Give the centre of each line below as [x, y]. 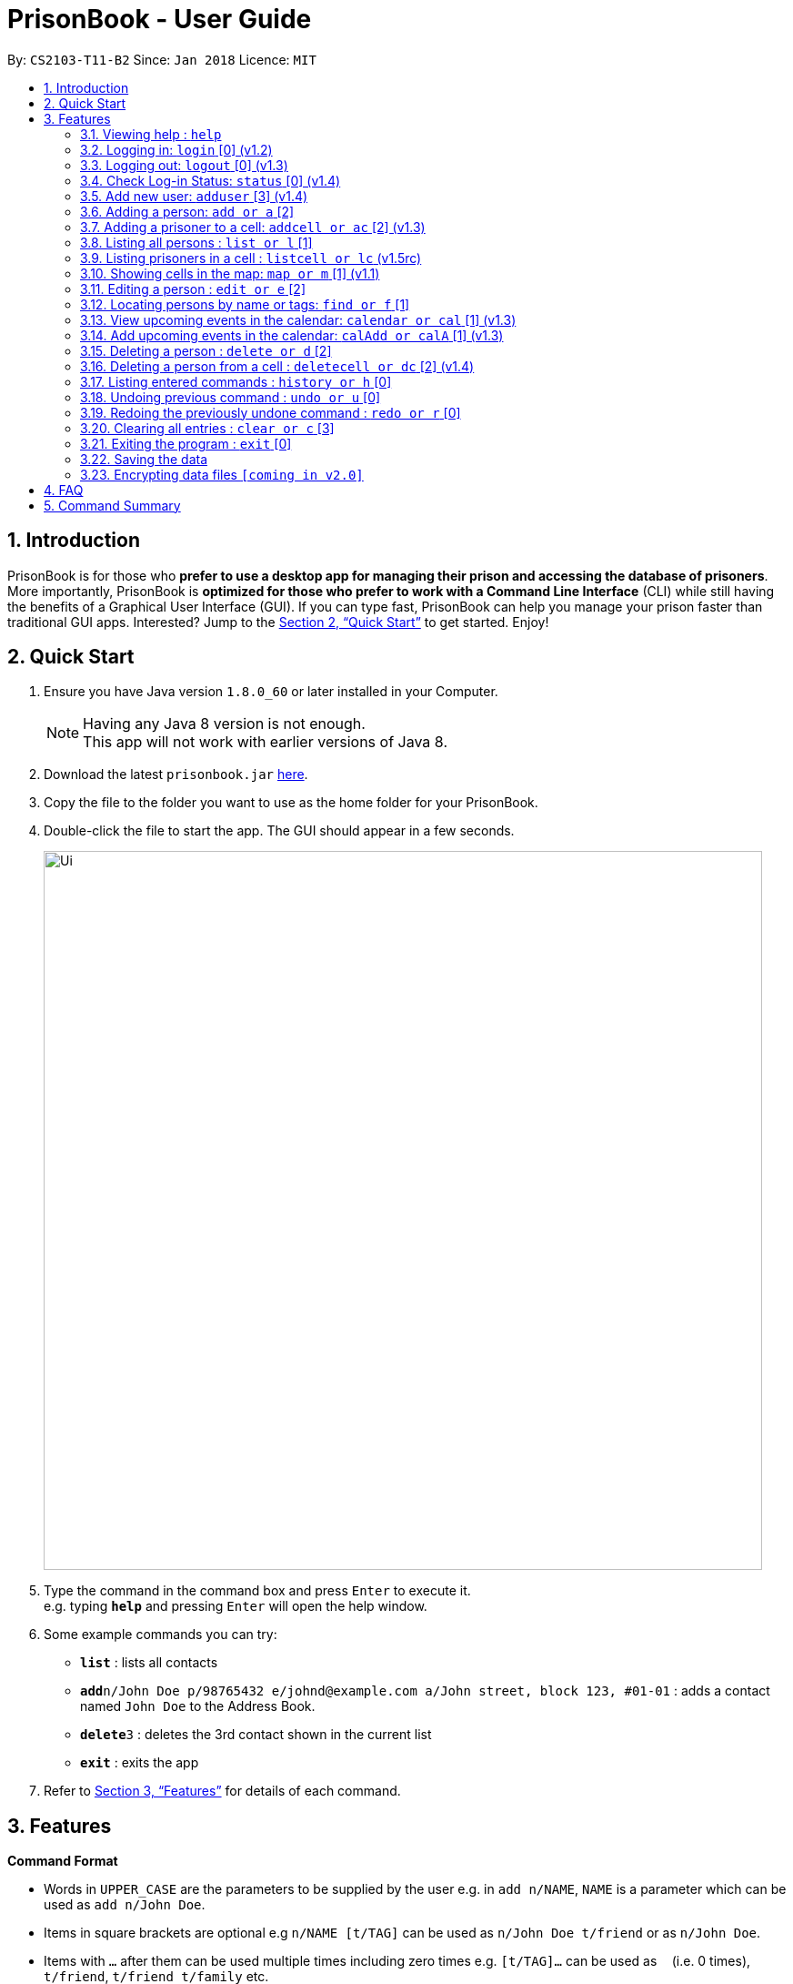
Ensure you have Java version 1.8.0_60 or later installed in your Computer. [271, 692]
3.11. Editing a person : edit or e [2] [193, 288]
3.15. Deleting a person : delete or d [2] [206, 350]
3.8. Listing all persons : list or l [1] [196, 242]
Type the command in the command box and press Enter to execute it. [257, 1591]
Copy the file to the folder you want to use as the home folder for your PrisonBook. [291, 803]
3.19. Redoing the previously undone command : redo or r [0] [271, 412]
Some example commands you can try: [161, 1635]
